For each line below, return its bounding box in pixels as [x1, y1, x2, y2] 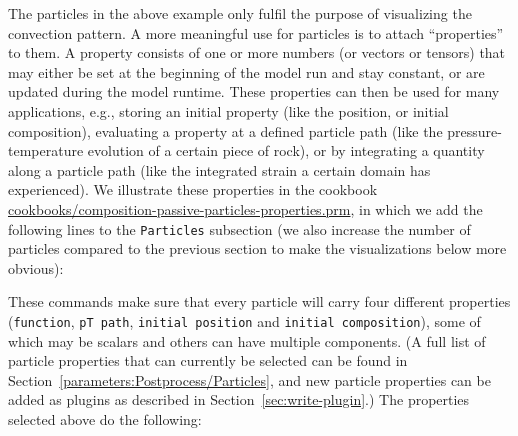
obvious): [8, 257, 64, 278]
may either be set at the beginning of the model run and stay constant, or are [8, 61, 485, 82]
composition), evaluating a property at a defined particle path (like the [8, 120, 443, 141]
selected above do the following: [8, 409, 202, 429]
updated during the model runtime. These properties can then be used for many [8, 81, 500, 102]
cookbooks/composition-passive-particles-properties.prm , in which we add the [8, 198, 483, 219]
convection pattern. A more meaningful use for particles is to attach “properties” [8, 22, 504, 43]
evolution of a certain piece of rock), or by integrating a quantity [87, 140, 485, 161]
